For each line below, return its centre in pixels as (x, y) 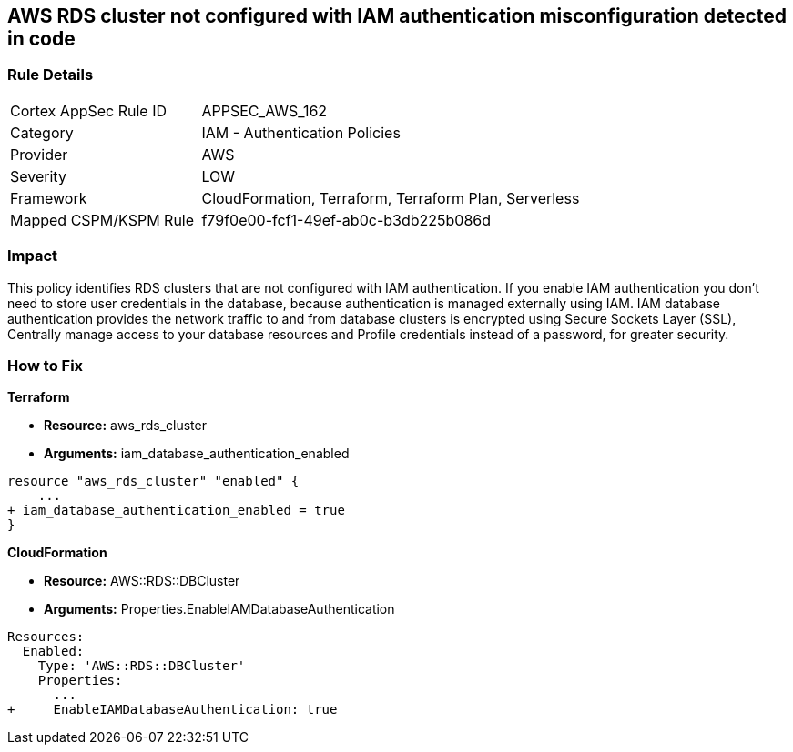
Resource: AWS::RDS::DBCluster (142, 581)
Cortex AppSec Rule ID (89, 110)
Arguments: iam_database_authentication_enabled (197, 454)
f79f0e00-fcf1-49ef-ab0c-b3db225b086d (346, 220)
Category (42, 132)
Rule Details (51, 75)
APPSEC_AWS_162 (264, 110)
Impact (33, 256)
